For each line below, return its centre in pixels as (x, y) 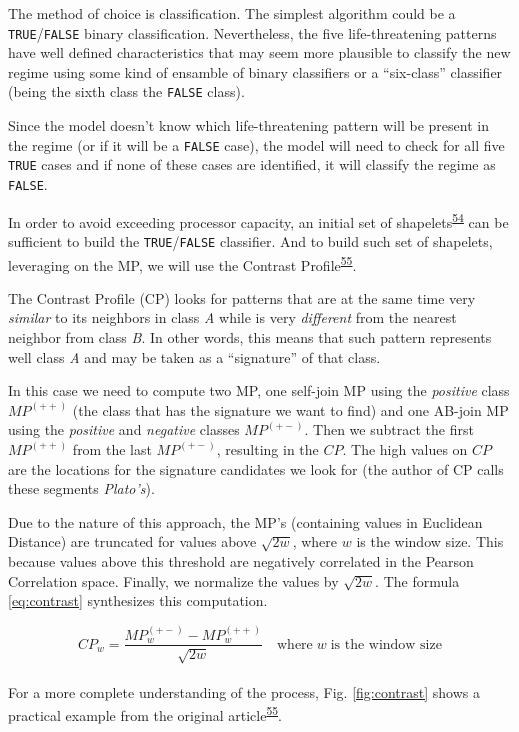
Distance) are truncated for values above (132, 541)
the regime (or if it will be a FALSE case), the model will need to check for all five (256, 144)
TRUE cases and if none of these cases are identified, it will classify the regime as (252, 164)
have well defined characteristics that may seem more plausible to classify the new (259, 52)
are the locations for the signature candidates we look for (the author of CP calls (256, 468)
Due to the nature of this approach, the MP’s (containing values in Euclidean (245, 521)
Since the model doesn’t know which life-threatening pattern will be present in (248, 125)
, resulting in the (267, 448)
